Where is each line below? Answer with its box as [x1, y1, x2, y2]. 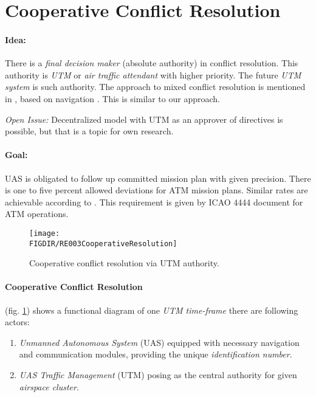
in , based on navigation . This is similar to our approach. [5, 92, 220, 105]
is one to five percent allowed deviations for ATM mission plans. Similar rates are [5, 184, 308, 196]
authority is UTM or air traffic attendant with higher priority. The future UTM [5, 68, 301, 81]
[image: [29, 229, 60, 238]
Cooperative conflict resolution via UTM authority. [29, 257, 219, 269]
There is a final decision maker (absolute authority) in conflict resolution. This [5, 57, 298, 69]
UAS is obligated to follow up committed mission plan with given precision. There [5, 171, 311, 184]
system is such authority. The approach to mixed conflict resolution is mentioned [5, 80, 306, 93]
